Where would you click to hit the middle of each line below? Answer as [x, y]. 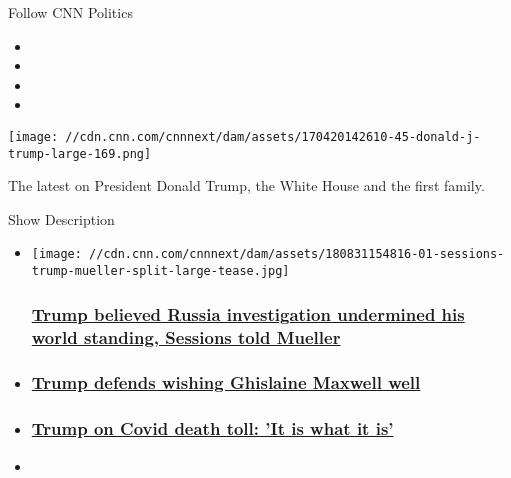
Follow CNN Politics [70, 12]
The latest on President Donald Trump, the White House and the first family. [246, 185]
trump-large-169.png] [80, 153]
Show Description [61, 218]
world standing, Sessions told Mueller [186, 336]
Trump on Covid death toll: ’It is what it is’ [212, 428]
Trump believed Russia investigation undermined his [248, 313]
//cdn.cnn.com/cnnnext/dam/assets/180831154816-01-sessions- [297, 254]
